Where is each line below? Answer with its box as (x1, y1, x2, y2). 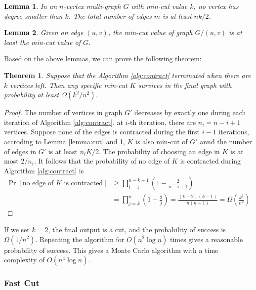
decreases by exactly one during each (134, 107, 246, 118)
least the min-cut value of (4, 37, 81, 47)
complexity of (4, 254, 45, 265)
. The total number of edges (68, 10, 152, 21)
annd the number (200, 136, 252, 146)
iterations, (218, 126, 249, 137)
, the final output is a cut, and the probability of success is (48, 224, 226, 234)
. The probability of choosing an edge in (99, 146, 220, 156)
